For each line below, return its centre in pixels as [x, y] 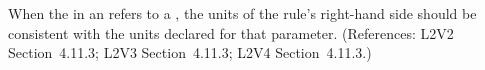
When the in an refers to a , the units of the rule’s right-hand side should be [242, 13]
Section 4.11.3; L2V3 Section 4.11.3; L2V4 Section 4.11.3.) [190, 52]
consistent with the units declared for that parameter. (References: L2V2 [231, 32]
